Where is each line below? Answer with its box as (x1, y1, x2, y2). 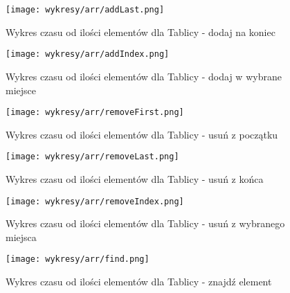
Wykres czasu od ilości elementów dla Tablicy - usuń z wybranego (6, 216, 285, 231)
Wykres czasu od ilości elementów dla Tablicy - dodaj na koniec (6, 24, 275, 39)
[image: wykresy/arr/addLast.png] (6, 5, 165, 15)
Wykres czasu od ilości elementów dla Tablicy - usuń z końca (6, 172, 264, 186)
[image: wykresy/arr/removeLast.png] (6, 152, 179, 162)
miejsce (6, 82, 37, 97)
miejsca (6, 229, 37, 244)
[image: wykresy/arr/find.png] (6, 254, 149, 265)
